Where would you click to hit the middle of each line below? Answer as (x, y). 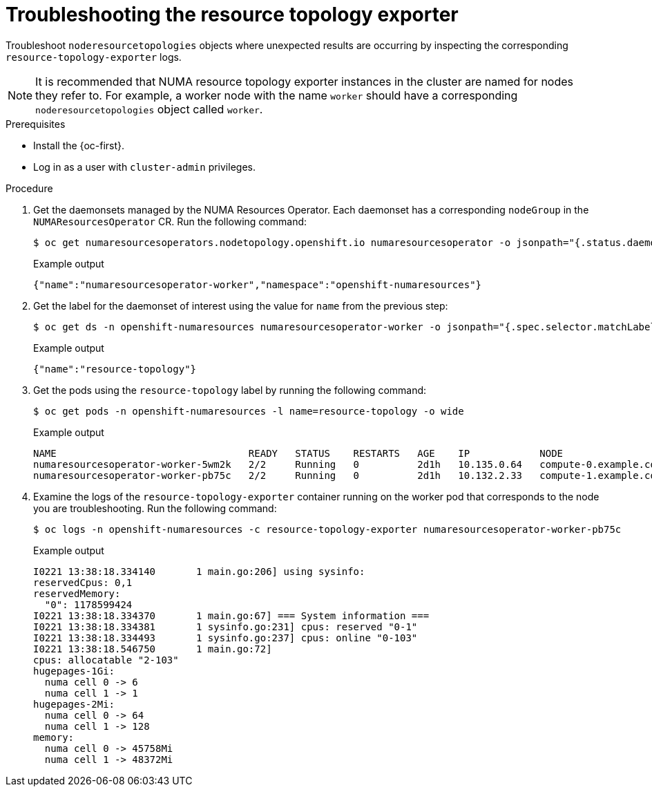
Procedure (29, 188)
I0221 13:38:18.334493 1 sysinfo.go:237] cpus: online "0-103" (226, 638)
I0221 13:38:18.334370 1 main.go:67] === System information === (231, 615)
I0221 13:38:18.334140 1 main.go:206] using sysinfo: (199, 571)
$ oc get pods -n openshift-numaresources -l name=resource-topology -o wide (249, 411)
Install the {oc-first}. (79, 145)
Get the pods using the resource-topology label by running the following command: (230, 390)
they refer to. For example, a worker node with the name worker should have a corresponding (277, 95)
